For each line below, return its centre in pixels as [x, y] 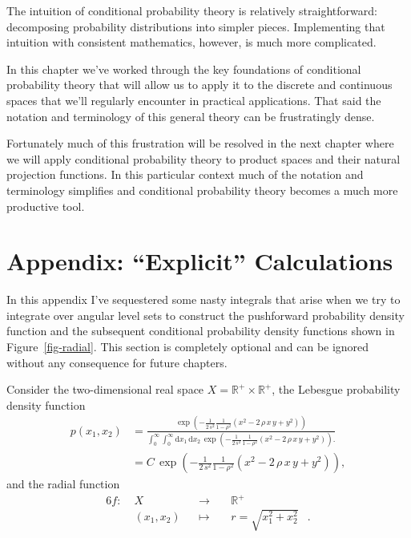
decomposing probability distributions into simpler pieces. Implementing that [196, 26]
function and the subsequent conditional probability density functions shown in [201, 331]
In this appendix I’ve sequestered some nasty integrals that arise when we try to [203, 299]
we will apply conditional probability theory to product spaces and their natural [203, 158]
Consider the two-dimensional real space [105, 389]
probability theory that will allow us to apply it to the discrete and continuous [199, 85]
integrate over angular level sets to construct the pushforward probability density [205, 315]
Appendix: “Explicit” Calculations [200, 261]
